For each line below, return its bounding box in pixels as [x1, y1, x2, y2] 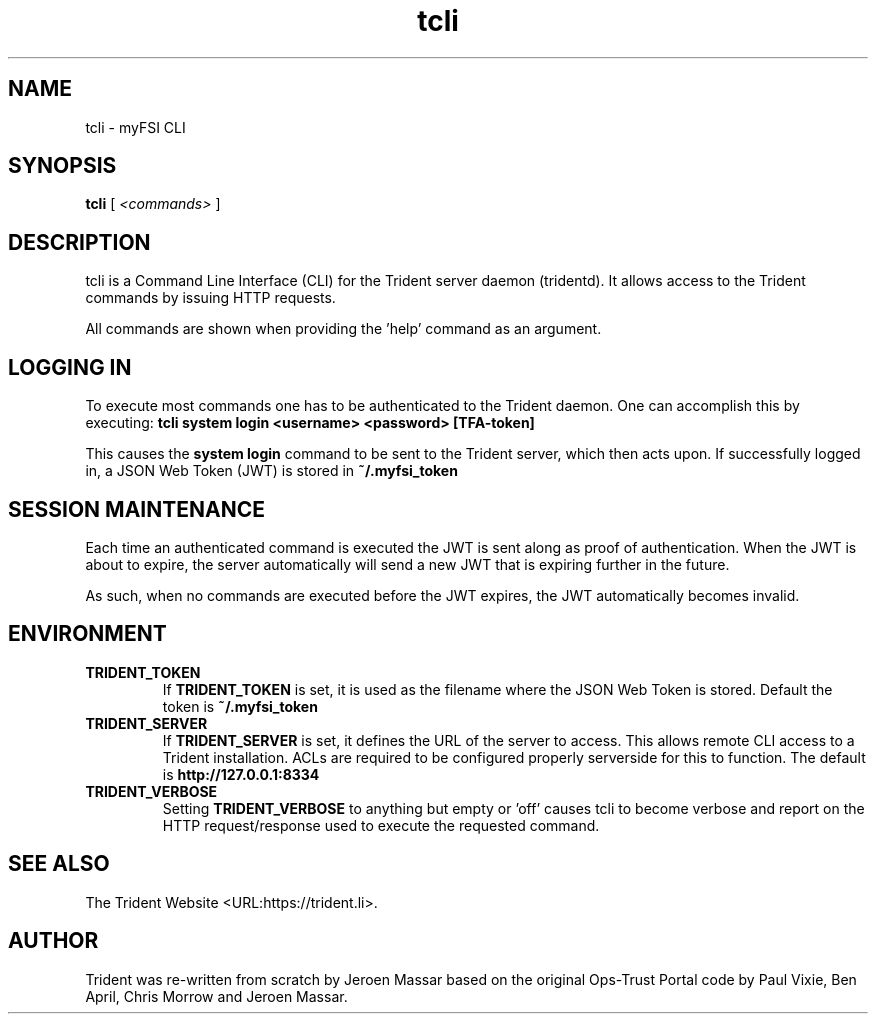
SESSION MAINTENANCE [8, 496, 265, 522]
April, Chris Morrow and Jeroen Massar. [85, 987, 348, 1005]
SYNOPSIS [8, 153, 117, 179]
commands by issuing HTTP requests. [85, 289, 336, 307]
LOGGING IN [8, 354, 132, 380]
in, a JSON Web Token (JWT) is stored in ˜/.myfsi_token [85, 462, 458, 480]
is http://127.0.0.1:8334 [162, 765, 320, 783]
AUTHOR [8, 928, 99, 954]
